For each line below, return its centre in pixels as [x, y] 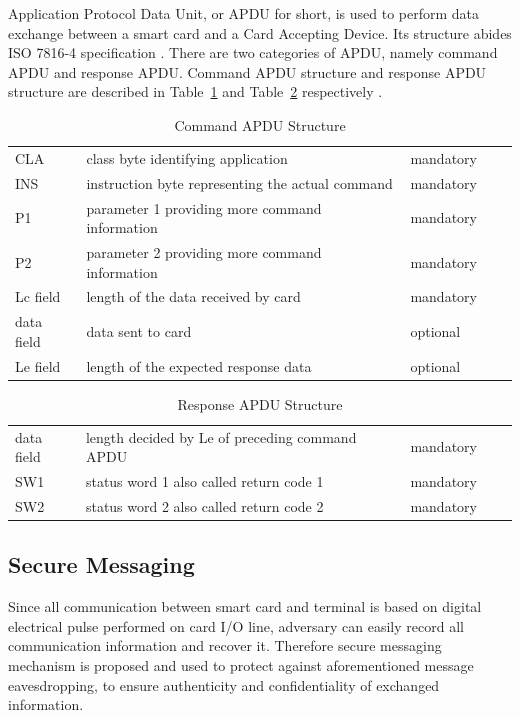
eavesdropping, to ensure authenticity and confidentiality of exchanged [224, 684]
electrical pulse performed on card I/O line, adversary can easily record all [236, 625]
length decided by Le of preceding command [221, 436]
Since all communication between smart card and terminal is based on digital [245, 606]
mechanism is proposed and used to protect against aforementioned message [241, 664]
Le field [38, 365]
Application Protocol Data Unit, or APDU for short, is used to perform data [244, 13]
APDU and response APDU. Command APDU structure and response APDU [247, 71]
